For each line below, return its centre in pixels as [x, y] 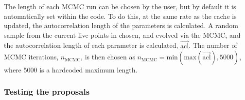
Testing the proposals [47, 91]
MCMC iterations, [31, 57]
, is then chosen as [108, 57]
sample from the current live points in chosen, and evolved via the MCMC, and [122, 35]
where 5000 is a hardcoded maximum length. [71, 70]
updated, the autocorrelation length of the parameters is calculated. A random [121, 25]
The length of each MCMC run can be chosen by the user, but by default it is [120, 6]
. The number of [213, 45]
